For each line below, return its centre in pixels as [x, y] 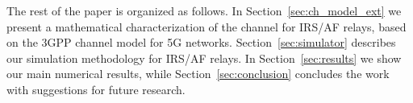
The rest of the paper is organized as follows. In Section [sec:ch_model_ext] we [204, 10]
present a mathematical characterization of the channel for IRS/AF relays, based [206, 26]
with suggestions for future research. [96, 89]
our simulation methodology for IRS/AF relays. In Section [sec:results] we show [204, 58]
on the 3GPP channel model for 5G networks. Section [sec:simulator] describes [201, 42]
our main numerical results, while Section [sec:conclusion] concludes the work [198, 74]
